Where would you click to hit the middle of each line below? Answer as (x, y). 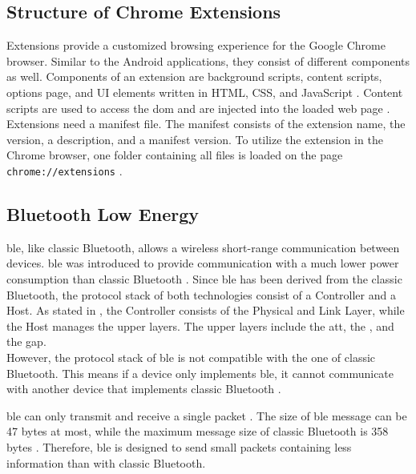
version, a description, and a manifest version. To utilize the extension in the (195, 139)
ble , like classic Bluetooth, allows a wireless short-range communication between (203, 247)
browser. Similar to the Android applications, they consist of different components (208, 60)
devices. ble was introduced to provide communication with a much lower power (203, 263)
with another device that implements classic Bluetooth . (144, 389)
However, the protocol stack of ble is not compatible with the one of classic (191, 357)
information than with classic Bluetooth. (106, 462)
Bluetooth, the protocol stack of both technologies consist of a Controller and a (201, 294)
